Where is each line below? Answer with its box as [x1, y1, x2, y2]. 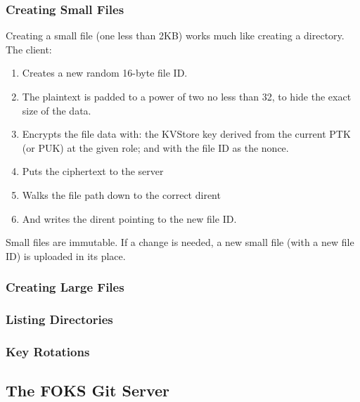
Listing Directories [6, 311, 113, 328]
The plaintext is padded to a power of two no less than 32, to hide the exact [22, 89, 352, 103]
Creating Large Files [6, 278, 124, 296]
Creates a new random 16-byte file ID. [22, 65, 188, 80]
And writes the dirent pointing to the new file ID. [22, 211, 237, 226]
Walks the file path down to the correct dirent [22, 187, 221, 202]
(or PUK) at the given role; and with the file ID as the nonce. [22, 140, 289, 155]
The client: [6, 41, 52, 56]
